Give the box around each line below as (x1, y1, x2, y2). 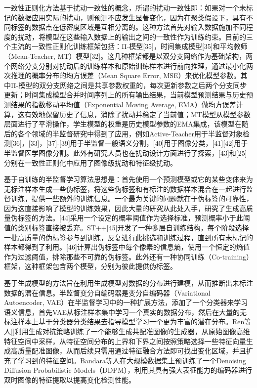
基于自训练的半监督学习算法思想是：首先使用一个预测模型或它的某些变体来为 (4, 174, 253, 184)
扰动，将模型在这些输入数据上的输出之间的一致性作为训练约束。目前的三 (17, 31, 253, 42)
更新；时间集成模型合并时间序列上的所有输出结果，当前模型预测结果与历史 (4, 89, 246, 100)
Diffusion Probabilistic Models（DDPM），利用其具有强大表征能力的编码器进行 (4, 365, 252, 375)
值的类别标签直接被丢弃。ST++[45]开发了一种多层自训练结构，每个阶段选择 (4, 222, 249, 233)
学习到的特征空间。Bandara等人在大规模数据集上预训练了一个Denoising (17, 355, 246, 365)
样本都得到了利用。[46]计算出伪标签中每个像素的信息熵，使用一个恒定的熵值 (4, 242, 250, 252)
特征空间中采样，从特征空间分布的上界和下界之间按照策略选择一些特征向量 (4, 336, 246, 346)
